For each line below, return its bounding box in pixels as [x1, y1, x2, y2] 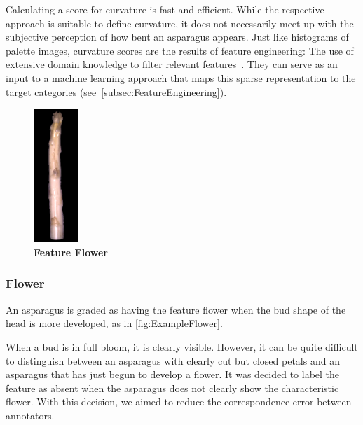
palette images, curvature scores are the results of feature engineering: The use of [6, 43, 354, 57]
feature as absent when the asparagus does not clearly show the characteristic [6, 380, 339, 395]
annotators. [6, 407, 55, 422]
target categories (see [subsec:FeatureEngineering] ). [6, 84, 227, 99]
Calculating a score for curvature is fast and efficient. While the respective [6, 2, 324, 16]
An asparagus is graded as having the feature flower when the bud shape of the [6, 302, 346, 316]
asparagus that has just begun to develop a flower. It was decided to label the [6, 367, 340, 382]
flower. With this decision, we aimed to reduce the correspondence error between [6, 394, 352, 409]
